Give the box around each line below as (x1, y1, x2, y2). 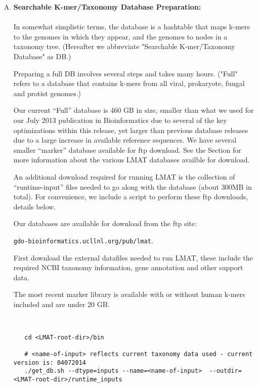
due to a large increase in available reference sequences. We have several (13, 135, 237, 145)
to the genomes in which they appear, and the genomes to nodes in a (13, 31, 228, 41)
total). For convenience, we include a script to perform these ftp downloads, (13, 191, 248, 202)
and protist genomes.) (13, 88, 81, 98)
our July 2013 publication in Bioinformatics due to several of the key (13, 114, 227, 125)
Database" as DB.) (13, 51, 71, 61)
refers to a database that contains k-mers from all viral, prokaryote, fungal (13, 78, 245, 89)
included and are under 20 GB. (13, 298, 110, 309)
